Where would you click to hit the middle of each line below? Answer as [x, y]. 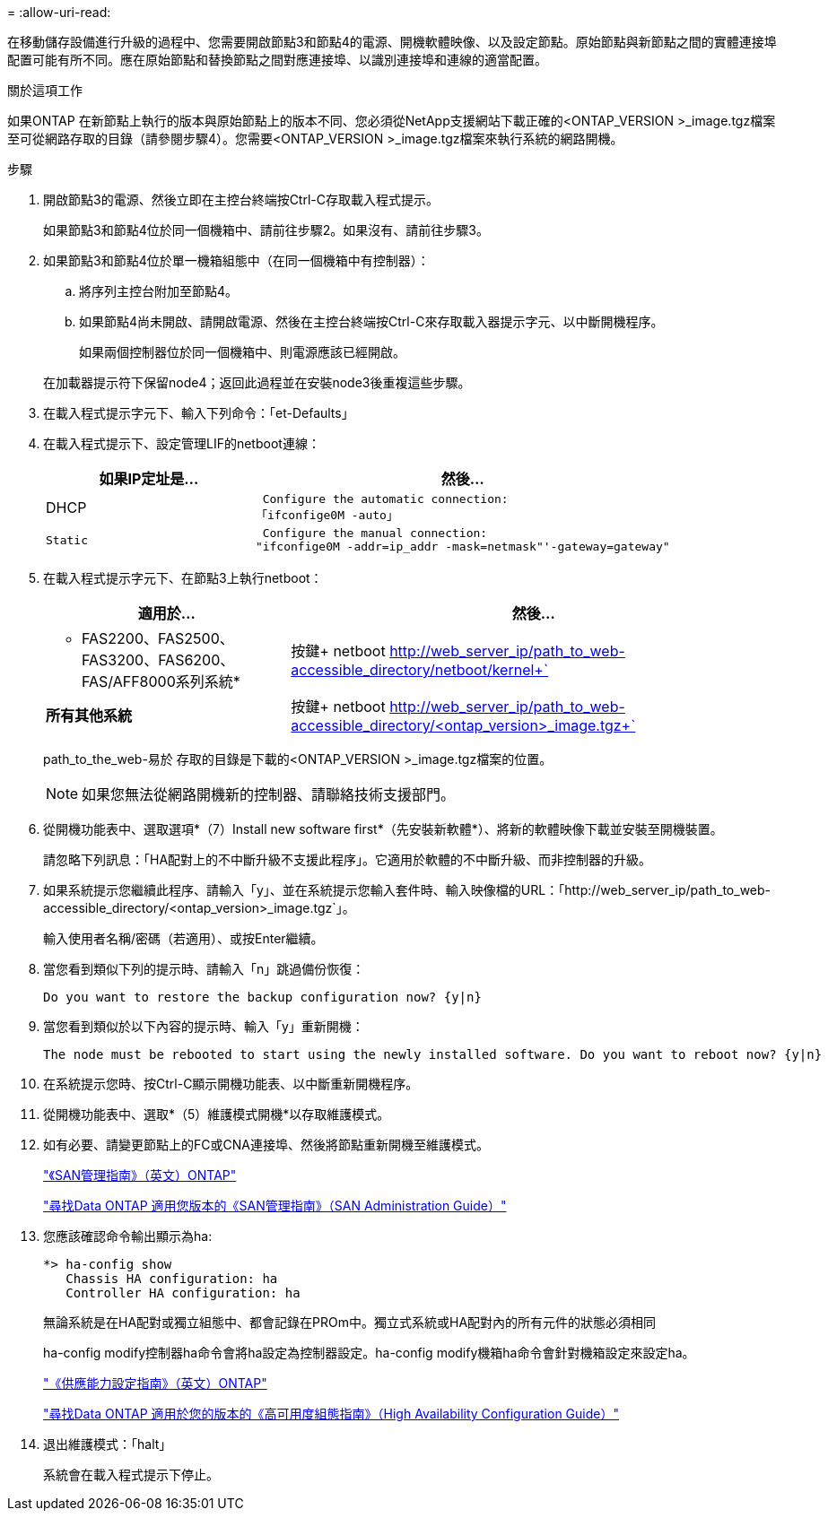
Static [67, 540]
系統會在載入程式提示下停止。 [131, 1475]
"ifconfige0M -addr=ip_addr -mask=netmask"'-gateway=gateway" [462, 546]
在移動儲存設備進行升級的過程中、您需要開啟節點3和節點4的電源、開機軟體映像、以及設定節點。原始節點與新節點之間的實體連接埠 [392, 42]
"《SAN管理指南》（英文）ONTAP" [140, 1175]
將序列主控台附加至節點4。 [159, 291]
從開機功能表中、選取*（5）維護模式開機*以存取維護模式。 [217, 1114]
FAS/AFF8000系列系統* [161, 681]
